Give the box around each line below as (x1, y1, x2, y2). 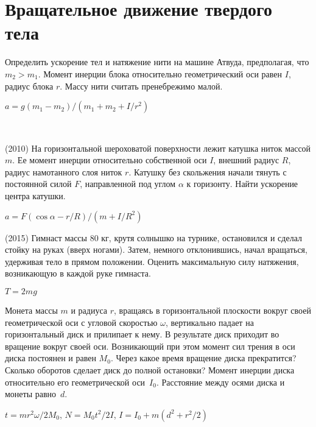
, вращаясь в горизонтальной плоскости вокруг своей (113, 304, 311, 317)
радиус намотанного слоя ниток (5, 165, 122, 178)
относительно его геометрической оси (5, 375, 146, 388)
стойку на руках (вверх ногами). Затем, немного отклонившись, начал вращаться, (5, 243, 307, 256)
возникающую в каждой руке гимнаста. (5, 267, 151, 280)
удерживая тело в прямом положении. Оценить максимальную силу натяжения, (5, 255, 299, 267)
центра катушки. (5, 189, 66, 202)
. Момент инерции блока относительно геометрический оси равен (38, 67, 283, 80)
